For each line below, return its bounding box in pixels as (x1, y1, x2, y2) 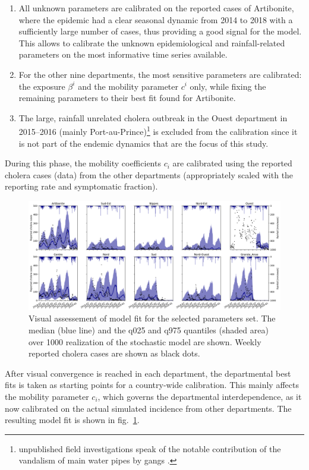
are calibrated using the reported (172, 157, 292, 169)
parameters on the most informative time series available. (18, 48, 228, 61)
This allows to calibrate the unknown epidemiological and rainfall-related (18, 36, 285, 49)
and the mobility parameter (78, 80, 178, 92)
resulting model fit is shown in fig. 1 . (5, 414, 140, 426)
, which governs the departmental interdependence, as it (97, 390, 302, 402)
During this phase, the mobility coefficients (5, 157, 161, 169)
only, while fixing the (190, 80, 266, 92)
